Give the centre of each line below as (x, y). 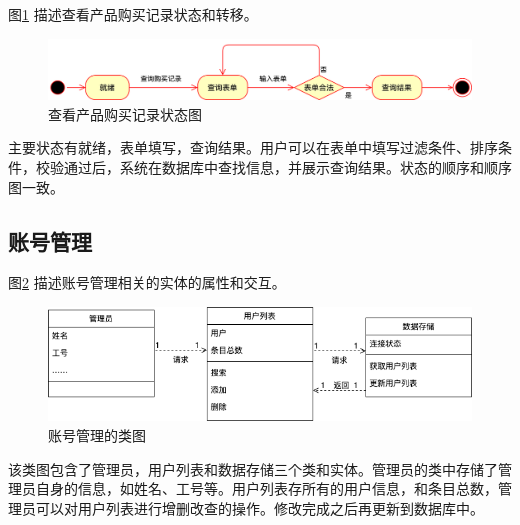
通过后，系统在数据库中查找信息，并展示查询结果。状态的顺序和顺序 (287, 167)
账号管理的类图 (97, 435)
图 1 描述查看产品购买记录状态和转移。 (133, 14)
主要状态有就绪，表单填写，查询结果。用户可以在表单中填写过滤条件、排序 (253, 147)
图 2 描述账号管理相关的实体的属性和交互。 (147, 282)
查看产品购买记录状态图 (125, 113)
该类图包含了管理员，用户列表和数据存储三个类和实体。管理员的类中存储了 (253, 468)
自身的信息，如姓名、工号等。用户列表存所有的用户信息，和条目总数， (266, 488)
